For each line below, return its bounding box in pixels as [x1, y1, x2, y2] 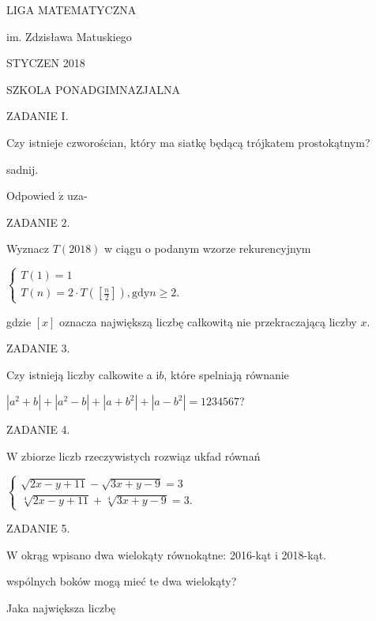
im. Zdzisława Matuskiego [6, 28, 132, 44]
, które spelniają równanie [164, 366, 289, 382]
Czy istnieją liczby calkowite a [6, 366, 152, 382]
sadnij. [6, 160, 39, 177]
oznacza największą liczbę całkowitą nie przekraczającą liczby [59, 313, 357, 329]
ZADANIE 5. [6, 520, 70, 536]
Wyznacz [6, 240, 50, 257]
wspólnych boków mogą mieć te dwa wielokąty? [6, 573, 237, 589]
